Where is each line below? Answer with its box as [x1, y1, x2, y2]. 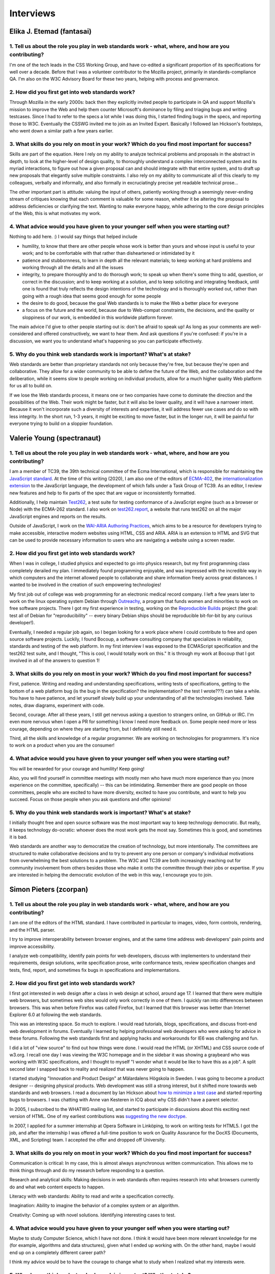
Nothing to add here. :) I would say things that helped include [9, 233, 137, 240]
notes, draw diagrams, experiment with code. [9, 702, 104, 708]
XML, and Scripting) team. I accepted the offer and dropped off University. [9, 1137, 166, 1143]
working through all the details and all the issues [22, 264, 124, 270]
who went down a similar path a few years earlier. [9, 127, 114, 134]
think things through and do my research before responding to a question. [9, 1167, 165, 1173]
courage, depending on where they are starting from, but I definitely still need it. [9, 726, 178, 732]
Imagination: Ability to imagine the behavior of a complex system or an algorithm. [9, 1203, 180, 1209]
